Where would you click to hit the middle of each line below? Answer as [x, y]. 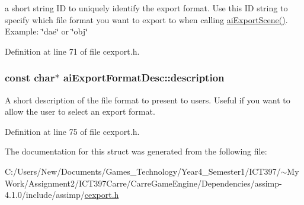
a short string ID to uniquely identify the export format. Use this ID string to [146, 8]
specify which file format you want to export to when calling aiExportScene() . [146, 19]
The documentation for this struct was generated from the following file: [136, 151]
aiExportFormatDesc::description [144, 78]
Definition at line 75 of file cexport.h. [72, 131]
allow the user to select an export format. [80, 111]
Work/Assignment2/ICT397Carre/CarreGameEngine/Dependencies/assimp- [143, 183]
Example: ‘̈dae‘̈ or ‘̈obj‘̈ [46, 31]
